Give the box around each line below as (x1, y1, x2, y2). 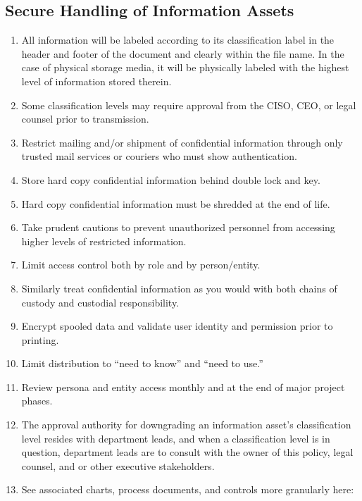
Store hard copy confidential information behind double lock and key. (21, 172, 320, 187)
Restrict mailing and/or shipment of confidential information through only (21, 135, 343, 149)
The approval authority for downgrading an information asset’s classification (21, 417, 351, 432)
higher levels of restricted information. (21, 233, 187, 248)
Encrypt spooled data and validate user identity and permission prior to (21, 318, 333, 333)
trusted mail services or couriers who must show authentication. (21, 149, 297, 163)
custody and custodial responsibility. (21, 295, 180, 309)
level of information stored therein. (21, 73, 172, 88)
